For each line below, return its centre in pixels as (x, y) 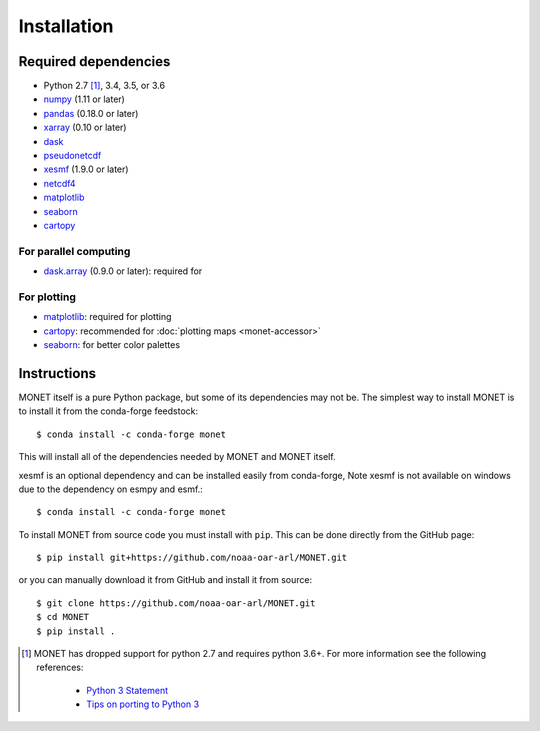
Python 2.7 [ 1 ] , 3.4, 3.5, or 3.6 (104, 86)
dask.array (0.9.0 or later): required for (123, 271)
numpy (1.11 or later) (84, 99)
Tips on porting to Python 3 (143, 704)
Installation (66, 26)
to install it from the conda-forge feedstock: (108, 411)
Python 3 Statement (127, 690)
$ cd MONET (63, 617)
